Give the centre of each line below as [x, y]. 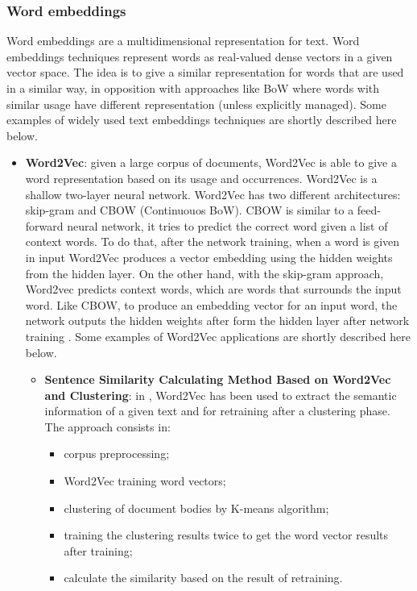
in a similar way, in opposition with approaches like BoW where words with [193, 88]
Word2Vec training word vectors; [145, 481]
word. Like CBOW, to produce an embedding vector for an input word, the [211, 304]
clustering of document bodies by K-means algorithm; [196, 508]
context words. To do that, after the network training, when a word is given [213, 241]
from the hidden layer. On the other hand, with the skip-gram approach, [204, 273]
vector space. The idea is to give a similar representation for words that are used [205, 72]
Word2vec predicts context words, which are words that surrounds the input [213, 289]
